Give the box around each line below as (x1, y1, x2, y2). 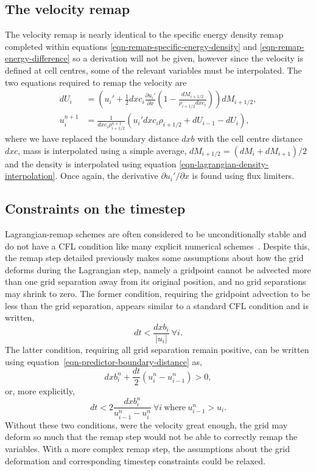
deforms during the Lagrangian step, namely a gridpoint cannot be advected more (5, 263, 311, 276)
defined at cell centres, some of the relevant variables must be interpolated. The (5, 63, 302, 76)
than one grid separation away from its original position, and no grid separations (5, 275, 306, 288)
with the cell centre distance (197, 132, 303, 145)
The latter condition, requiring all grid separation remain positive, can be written (5, 343, 309, 355)
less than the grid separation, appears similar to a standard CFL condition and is (5, 299, 309, 312)
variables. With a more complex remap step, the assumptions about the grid (5, 442, 290, 455)
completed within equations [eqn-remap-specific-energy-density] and (5, 40, 258, 52)
